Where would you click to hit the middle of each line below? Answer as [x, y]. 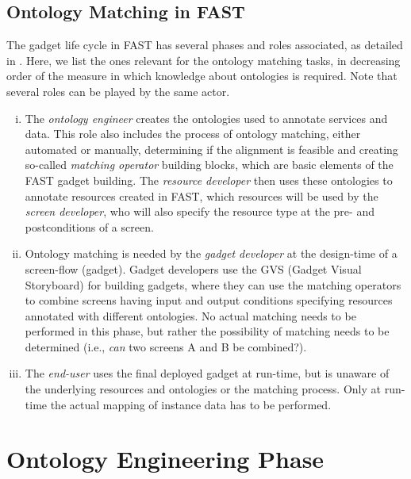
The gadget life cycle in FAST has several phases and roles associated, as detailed [205, 45]
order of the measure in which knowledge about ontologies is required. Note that [202, 76]
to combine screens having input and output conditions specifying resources [209, 300]
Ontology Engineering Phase [165, 459]
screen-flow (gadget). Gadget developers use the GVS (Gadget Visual [193, 268]
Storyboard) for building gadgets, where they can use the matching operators [213, 284]
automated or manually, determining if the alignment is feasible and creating [211, 149]
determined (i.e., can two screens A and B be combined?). [166, 346]
